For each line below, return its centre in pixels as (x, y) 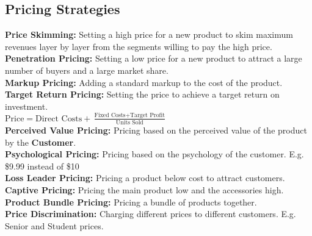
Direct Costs (59, 119)
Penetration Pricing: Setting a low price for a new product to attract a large (154, 58)
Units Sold (129, 122)
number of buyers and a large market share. (87, 70)
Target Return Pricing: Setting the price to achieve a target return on (142, 94)
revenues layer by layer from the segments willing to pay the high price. (139, 46)
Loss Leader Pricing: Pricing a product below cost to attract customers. (145, 178)
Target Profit (148, 116)
